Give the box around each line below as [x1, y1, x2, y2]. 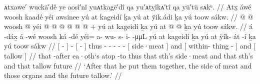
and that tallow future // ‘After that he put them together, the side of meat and [4, 60, 252, 70]
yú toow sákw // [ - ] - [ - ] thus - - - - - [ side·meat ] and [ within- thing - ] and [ [4, 40, 255, 51]
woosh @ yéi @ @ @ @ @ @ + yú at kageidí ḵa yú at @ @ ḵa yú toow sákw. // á [4, 21, 253, 31]
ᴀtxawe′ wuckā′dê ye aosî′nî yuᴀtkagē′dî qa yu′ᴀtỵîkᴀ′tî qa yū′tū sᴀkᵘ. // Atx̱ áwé [4, 1, 251, 11]
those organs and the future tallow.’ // [4, 70, 122, 80]
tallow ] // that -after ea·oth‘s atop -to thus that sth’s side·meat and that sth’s [4, 50, 253, 60]
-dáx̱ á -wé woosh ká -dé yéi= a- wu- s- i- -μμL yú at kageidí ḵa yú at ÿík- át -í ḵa [4, 30, 256, 41]
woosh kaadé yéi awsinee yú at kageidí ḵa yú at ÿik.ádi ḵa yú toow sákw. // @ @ [4, 11, 253, 21]
